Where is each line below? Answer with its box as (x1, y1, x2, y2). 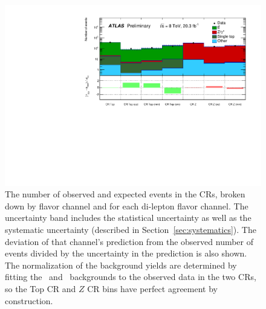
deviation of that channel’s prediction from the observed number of (5, 235, 254, 247)
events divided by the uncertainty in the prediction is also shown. (5, 247, 247, 260)
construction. (5, 294, 53, 307)
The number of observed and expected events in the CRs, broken (5, 188, 245, 200)
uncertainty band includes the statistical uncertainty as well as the (5, 211, 251, 224)
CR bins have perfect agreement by (87, 282, 218, 295)
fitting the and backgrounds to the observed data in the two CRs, (5, 270, 256, 283)
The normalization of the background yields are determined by (5, 258, 237, 271)
